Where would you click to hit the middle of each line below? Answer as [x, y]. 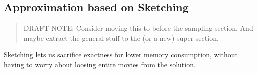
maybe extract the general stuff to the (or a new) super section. [121, 38]
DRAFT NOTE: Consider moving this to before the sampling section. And [138, 28]
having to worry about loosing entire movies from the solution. [100, 64]
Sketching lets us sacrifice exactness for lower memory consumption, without [121, 55]
